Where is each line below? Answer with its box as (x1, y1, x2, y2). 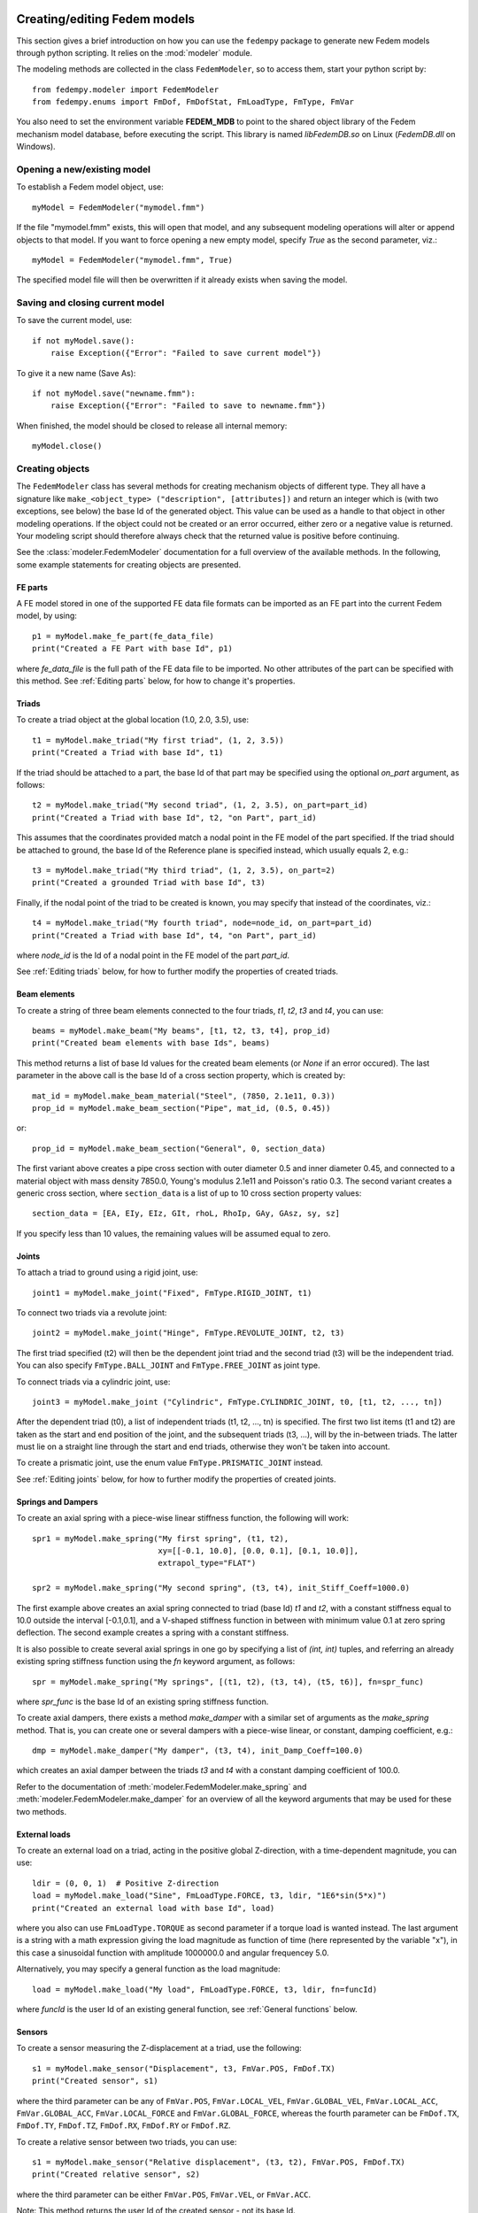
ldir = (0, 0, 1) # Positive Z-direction (32, 1878, 220, 1888)
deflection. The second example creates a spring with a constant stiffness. (16, 1627, 289, 1638)
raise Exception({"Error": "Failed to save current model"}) (50, 348, 322, 359)
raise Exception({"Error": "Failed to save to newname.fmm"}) (50, 401, 327, 411)
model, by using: (16, 611, 77, 621)
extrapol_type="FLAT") (158, 1558, 257, 1569)
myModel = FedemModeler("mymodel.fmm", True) (32, 255, 234, 265)
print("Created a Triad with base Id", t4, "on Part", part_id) (32, 930, 318, 940)
